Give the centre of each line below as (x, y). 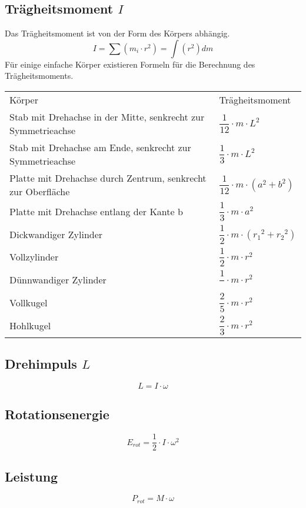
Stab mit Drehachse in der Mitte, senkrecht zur (107, 116)
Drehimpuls (41, 364)
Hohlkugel (30, 325)
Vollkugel (29, 303)
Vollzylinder (34, 257)
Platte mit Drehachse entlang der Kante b (96, 211)
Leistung (31, 476)
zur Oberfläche (40, 191)
